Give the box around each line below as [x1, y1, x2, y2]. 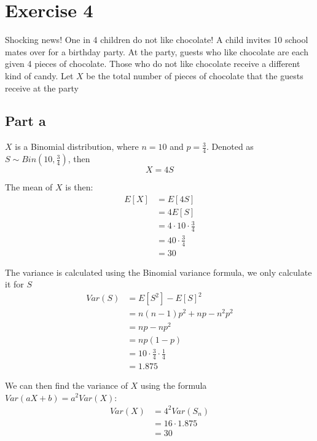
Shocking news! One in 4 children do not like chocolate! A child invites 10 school [5, 33, 308, 46]
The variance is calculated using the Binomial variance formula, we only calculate [5, 265, 312, 278]
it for [5, 278, 24, 291]
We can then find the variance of [5, 378, 128, 391]
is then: [65, 181, 93, 193]
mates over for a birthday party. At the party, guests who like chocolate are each [5, 45, 308, 58]
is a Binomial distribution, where [15, 140, 139, 153]
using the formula [140, 378, 207, 391]
